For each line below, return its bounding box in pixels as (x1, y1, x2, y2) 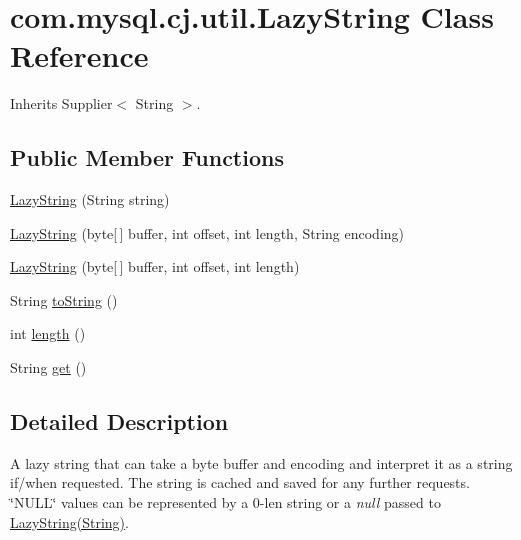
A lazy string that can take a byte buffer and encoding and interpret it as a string (10, 452, 513, 473)
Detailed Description (10, 406, 229, 437)
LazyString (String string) (10, 189, 170, 210)
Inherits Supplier (10, 93, 113, 114)
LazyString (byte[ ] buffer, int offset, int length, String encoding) (10, 222, 405, 243)
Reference (10, 35, 149, 76)
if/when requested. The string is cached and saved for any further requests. (10, 472, 470, 493)
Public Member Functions (10, 142, 284, 173)
